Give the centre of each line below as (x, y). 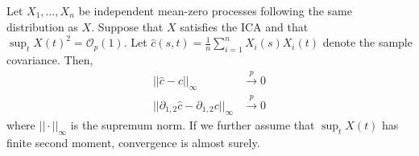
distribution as (42, 26)
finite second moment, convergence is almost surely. (133, 142)
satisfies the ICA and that (244, 26)
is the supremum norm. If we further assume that (193, 124)
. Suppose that (127, 26)
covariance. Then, (50, 59)
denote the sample (367, 42)
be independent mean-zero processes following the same (215, 10)
